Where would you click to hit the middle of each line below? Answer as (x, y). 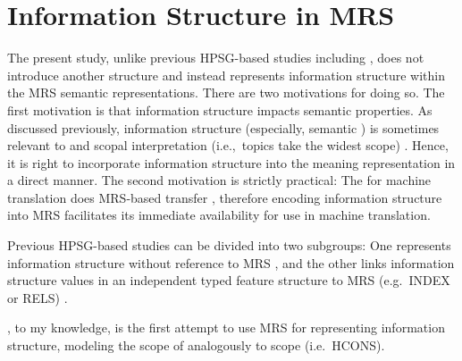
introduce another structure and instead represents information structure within (227, 75)
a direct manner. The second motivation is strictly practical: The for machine (219, 180)
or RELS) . (38, 297)
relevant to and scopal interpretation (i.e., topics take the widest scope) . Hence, (228, 145)
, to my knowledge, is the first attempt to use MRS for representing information (226, 327)
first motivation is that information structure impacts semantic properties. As (220, 109)
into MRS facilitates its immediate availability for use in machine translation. (219, 215)
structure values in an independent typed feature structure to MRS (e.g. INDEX (229, 280)
